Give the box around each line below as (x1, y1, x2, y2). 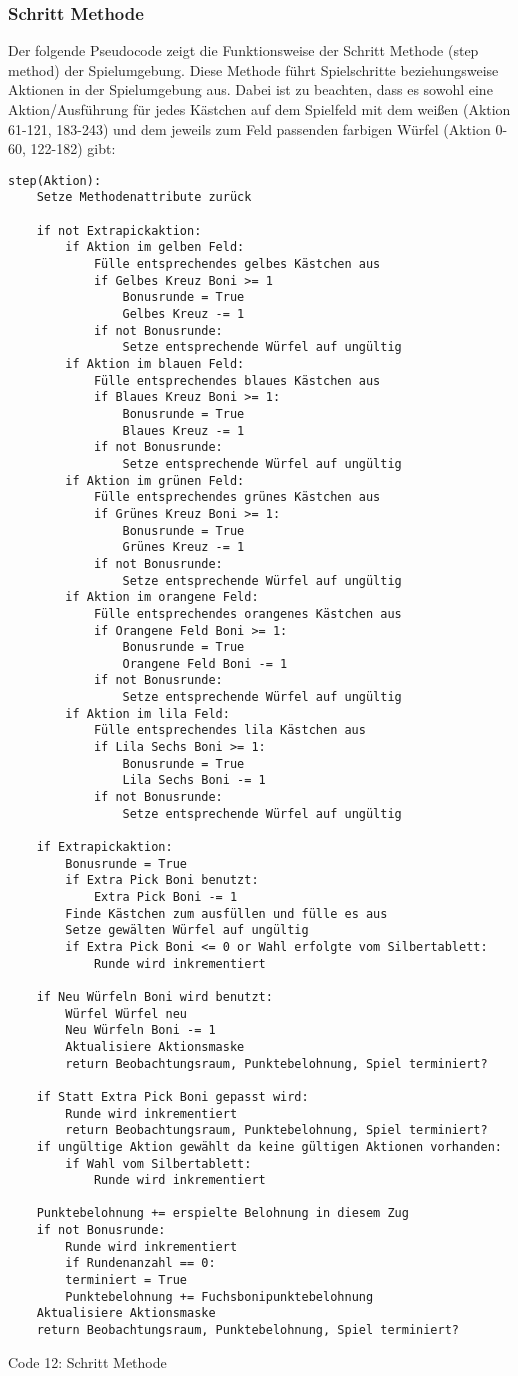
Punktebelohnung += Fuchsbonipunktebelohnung (65, 1289, 374, 1304)
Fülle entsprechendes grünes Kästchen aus (93, 490, 381, 505)
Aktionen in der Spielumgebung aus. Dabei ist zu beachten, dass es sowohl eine (8, 79, 493, 100)
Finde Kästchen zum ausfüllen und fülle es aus (65, 906, 388, 921)
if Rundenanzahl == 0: (65, 1256, 216, 1271)
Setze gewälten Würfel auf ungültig (65, 923, 309, 938)
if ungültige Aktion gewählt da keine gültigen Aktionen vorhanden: (36, 1139, 502, 1154)
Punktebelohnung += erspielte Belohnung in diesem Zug (36, 1206, 409, 1221)
